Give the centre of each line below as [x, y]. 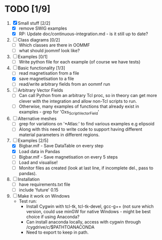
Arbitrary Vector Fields [41, 90]
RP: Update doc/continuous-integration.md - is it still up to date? [83, 34]
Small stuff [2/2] [34, 23]
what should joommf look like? [49, 51]
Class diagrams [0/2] [39, 40]
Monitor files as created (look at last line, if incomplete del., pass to [86, 168]
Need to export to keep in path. [57, 232]
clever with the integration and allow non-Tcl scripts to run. [78, 101]
